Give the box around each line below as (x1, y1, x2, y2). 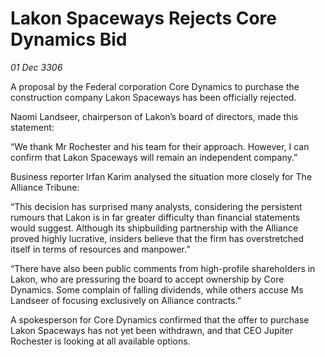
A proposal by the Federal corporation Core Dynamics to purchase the (10, 80, 300, 92)
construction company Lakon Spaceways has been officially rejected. (10, 91, 297, 103)
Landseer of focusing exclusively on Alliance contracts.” (10, 294, 242, 306)
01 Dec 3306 (10, 61, 63, 73)
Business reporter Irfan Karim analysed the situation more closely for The (10, 170, 313, 182)
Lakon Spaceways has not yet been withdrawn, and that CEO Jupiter (10, 324, 293, 336)
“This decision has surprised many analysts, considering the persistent (10, 200, 303, 212)
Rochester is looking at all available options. (10, 335, 191, 347)
